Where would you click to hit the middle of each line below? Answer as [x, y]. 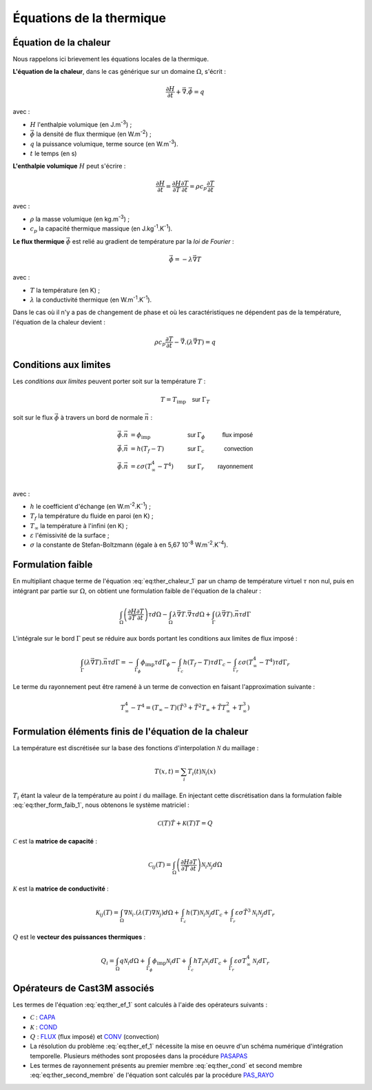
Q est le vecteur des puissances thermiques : [79, 937]
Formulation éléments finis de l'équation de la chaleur [131, 731]
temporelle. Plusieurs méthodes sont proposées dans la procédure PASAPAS [139, 1055]
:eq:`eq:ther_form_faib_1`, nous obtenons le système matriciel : [101, 805]
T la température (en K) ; [65, 290]
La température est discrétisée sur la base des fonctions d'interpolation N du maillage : [136, 748]
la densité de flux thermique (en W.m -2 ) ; [94, 133]
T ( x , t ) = [167, 772]
